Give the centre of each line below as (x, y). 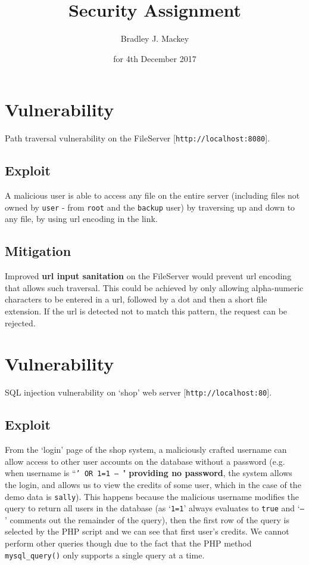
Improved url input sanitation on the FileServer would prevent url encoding (148, 276)
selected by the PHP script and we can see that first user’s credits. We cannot (147, 531)
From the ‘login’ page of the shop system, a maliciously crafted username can (146, 450)
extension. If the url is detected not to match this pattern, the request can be (146, 311)
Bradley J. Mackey (155, 38)
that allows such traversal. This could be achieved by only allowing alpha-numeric (154, 287)
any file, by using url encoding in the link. (81, 219)
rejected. (20, 322)
